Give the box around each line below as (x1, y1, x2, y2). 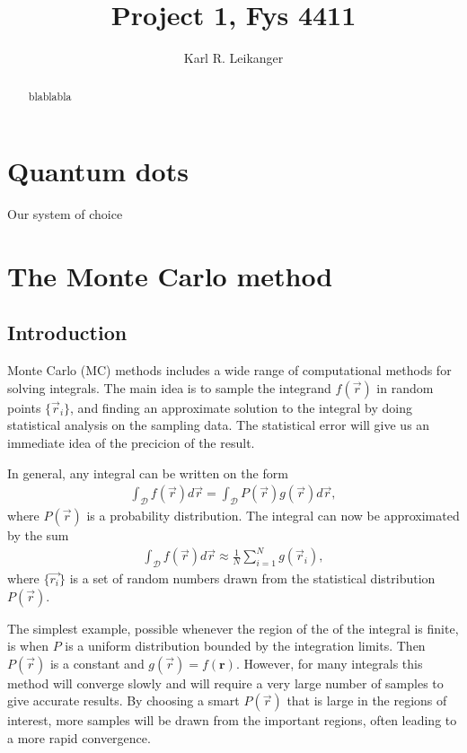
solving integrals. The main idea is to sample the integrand (7, 378, 331, 397)
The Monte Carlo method (7, 257, 333, 293)
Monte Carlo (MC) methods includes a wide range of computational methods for (7, 361, 452, 380)
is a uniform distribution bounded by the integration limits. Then (65, 636, 426, 655)
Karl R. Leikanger (183, 48, 284, 67)
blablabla (28, 88, 72, 103)
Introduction (7, 319, 128, 346)
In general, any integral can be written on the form (7, 463, 288, 482)
